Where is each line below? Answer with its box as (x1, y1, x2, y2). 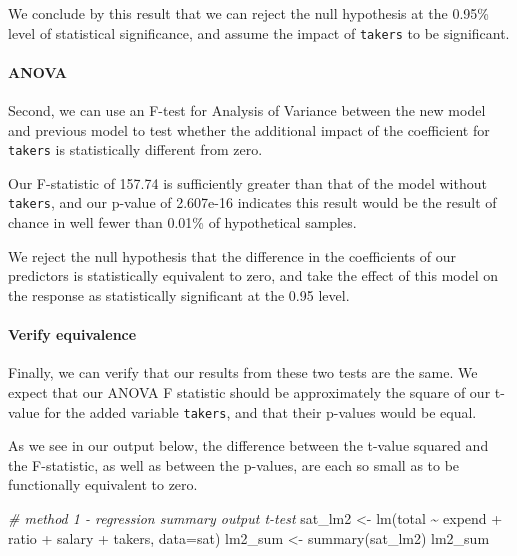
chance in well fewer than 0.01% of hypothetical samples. (8, 212, 357, 233)
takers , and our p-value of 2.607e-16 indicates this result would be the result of (8, 192, 497, 213)
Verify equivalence (8, 324, 137, 345)
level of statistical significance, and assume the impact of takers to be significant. (8, 22, 510, 43)
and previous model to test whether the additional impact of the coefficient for (8, 119, 490, 140)
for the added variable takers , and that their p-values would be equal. (44, 401, 477, 422)
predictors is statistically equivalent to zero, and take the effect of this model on (8, 265, 499, 286)
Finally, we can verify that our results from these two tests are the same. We (8, 362, 478, 383)
